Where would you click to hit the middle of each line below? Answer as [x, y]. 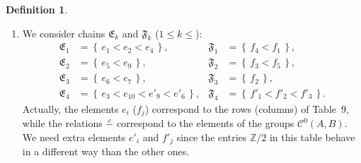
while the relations [62, 123]
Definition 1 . [37, 9]
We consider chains [64, 33]
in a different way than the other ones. [106, 151]
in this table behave [312, 137]
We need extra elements [74, 137]
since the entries [212, 137]
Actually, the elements [70, 108]
